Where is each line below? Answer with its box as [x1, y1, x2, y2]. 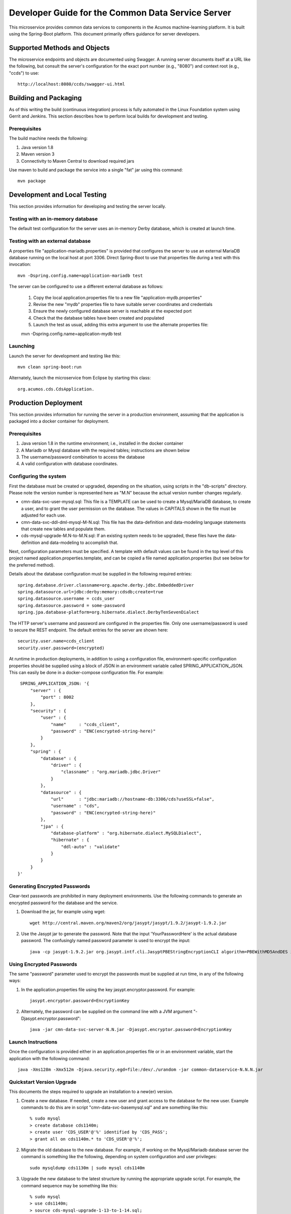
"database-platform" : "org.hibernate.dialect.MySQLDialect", [50, 830, 202, 836]
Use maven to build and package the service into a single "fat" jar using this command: [9, 167, 183, 173]
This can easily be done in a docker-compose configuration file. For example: [9, 669, 164, 675]
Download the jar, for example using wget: [21, 909, 106, 915]
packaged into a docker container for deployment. [9, 418, 109, 424]
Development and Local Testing [9, 191, 107, 199]
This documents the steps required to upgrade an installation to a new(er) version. [9, 1089, 173, 1095]
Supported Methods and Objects [9, 44, 110, 52]
